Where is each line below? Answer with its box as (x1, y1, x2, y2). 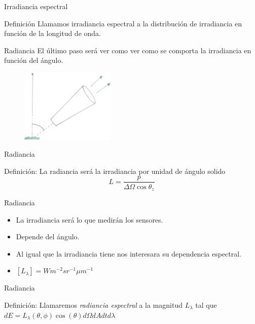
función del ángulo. (4, 55, 63, 65)
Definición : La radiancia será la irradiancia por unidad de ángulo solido (4, 165, 226, 176)
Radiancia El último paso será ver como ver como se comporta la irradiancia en (4, 45, 251, 55)
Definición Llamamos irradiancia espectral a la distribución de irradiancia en (4, 18, 242, 28)
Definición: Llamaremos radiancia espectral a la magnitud (4, 299, 183, 310)
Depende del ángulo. (16, 231, 80, 242)
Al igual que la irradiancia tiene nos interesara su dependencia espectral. (16, 248, 242, 259)
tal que (195, 299, 217, 310)
